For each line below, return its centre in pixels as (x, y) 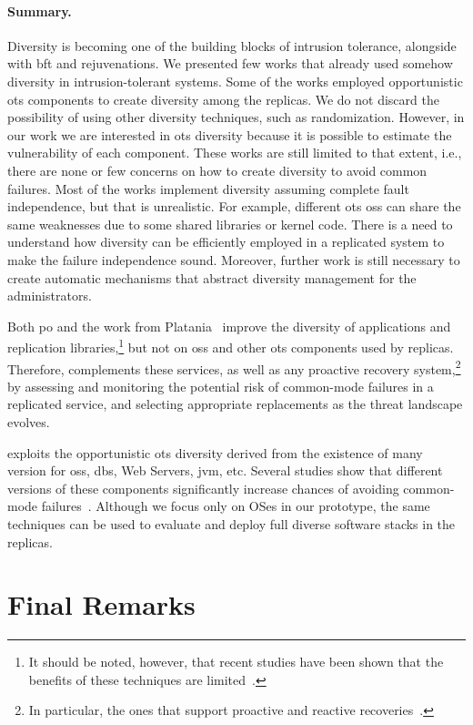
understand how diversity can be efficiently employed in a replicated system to (226, 242)
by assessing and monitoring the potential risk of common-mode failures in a (221, 386)
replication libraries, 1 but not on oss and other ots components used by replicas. (231, 346)
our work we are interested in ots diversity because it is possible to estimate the (230, 134)
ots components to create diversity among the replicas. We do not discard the (223, 99)
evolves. (29, 421)
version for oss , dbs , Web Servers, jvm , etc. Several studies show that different (225, 470)
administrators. (50, 296)
